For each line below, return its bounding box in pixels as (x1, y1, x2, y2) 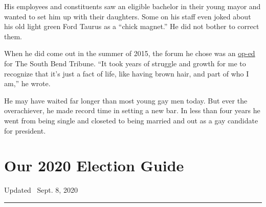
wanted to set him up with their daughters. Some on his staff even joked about (4, 11, 251, 21)
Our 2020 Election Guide (4, 155, 184, 176)
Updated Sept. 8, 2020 (4, 185, 78, 195)
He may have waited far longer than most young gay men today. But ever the (4, 95, 248, 106)
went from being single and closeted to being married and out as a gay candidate (4, 115, 258, 125)
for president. (4, 125, 46, 136)
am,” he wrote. (4, 78, 51, 89)
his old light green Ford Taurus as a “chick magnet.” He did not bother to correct (4, 21, 259, 32)
